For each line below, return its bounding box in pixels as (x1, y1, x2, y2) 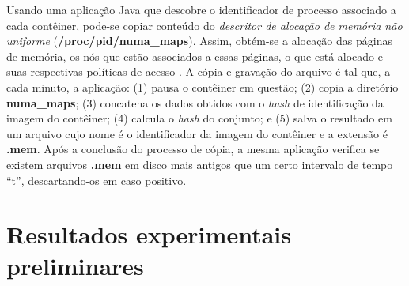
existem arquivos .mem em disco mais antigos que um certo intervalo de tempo (6, 156, 393, 172)
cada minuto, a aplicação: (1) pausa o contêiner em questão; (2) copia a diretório (6, 78, 399, 95)
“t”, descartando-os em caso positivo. (6, 171, 187, 188)
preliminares (6, 249, 144, 281)
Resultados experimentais (6, 218, 291, 250)
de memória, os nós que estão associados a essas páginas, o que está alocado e (6, 47, 383, 64)
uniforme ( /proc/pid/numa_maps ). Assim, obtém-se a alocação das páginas (6, 32, 392, 49)
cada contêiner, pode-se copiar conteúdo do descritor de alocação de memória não (6, 17, 403, 33)
